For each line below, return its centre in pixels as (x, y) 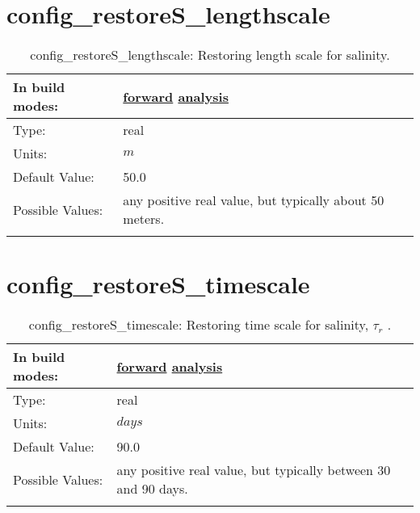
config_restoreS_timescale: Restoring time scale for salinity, (199, 325)
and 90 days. (152, 489)
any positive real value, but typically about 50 (254, 200)
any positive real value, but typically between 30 (254, 470)
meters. (144, 219)
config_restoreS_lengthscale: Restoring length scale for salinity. (210, 55)
